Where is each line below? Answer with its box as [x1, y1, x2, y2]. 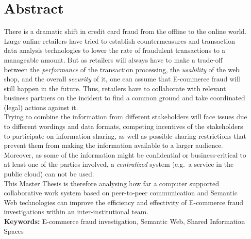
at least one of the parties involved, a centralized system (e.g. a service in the [4, 159, 234, 169]
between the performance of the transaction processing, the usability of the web [4, 64, 240, 74]
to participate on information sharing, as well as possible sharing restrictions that [4, 130, 247, 141]
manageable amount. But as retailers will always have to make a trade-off [4, 54, 223, 64]
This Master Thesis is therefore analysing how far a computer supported [4, 178, 219, 188]
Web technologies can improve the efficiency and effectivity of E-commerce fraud [4, 197, 244, 207]
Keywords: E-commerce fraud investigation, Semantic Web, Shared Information [4, 216, 245, 226]
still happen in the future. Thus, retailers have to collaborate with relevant [4, 83, 226, 93]
